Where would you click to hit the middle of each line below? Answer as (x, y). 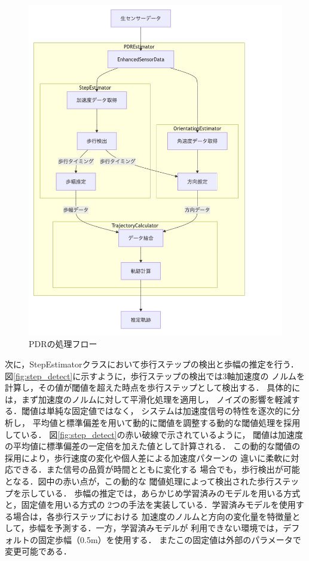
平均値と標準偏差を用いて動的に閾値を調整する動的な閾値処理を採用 (166, 422)
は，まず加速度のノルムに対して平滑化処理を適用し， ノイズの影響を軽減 (148, 399)
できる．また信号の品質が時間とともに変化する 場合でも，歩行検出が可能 (156, 469)
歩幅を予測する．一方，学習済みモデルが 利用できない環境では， (156, 528)
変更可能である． (38, 551)
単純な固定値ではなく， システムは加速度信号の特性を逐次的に (169, 411)
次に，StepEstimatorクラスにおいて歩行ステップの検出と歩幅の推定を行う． (152, 364)
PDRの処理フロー (63, 344)
